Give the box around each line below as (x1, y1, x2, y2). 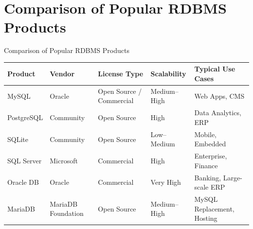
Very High (150, 177, 181, 187)
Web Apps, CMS (194, 90, 245, 101)
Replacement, (194, 203, 235, 213)
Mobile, (194, 129, 217, 139)
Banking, (194, 172, 221, 182)
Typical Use (194, 64, 235, 74)
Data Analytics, (194, 107, 241, 118)
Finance (194, 160, 218, 170)
